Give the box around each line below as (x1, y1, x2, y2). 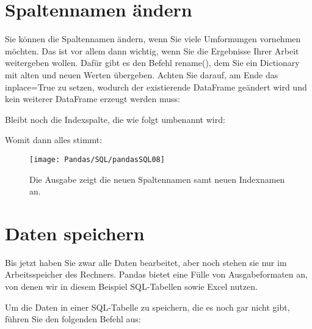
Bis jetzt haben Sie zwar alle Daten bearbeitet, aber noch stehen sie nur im (5, 256, 287, 268)
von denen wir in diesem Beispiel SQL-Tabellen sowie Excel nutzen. (5, 280, 258, 293)
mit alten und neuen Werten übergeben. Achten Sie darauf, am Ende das (5, 68, 278, 81)
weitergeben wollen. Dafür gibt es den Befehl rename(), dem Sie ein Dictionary (5, 56, 300, 69)
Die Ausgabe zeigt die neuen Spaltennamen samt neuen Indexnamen (29, 172, 285, 185)
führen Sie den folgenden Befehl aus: (5, 312, 141, 325)
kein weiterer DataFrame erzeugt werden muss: (5, 92, 180, 105)
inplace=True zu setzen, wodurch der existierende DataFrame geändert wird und (5, 80, 307, 93)
